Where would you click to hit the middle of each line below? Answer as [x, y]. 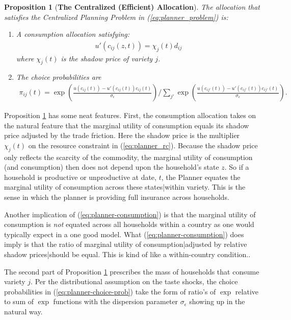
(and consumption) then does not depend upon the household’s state [112, 167]
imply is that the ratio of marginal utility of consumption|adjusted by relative [126, 244]
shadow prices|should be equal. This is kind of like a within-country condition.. [127, 254]
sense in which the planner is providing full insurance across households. [117, 197]
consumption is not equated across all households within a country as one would [129, 224]
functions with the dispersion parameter [116, 301]
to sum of [19, 301]
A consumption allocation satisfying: [73, 34]
